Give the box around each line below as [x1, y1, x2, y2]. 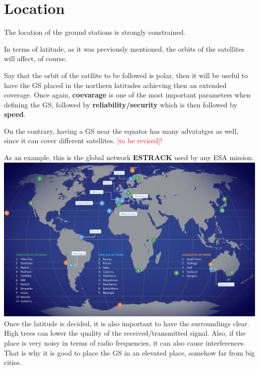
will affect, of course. [4, 53, 67, 64]
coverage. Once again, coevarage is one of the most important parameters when [4, 90, 251, 100]
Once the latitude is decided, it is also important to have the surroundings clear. [4, 318, 250, 328]
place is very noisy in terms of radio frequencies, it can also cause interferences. [4, 338, 246, 348]
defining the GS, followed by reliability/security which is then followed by [4, 99, 238, 109]
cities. [4, 357, 22, 368]
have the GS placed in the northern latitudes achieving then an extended [4, 80, 227, 90]
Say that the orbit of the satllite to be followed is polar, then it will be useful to [4, 70, 248, 80]
